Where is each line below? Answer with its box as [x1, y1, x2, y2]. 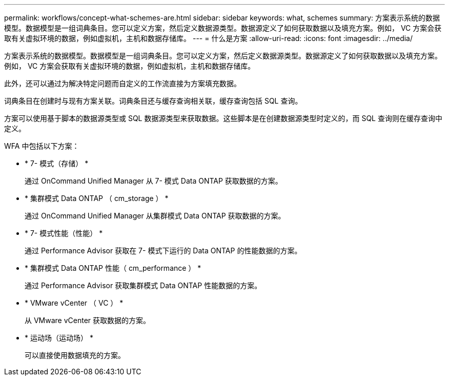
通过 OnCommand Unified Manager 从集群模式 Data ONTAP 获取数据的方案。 [25, 211, 285, 220]
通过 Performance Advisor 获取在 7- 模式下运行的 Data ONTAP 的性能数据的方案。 [25, 246, 302, 255]
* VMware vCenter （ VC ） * [25, 298, 124, 307]
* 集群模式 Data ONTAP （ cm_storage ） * [25, 194, 169, 203]
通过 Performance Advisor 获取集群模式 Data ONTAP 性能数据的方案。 [25, 281, 262, 290]
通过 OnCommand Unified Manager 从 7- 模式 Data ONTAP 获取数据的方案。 [25, 176, 282, 185]
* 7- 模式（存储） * [25, 159, 89, 168]
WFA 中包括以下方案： [4, 142, 79, 150]
